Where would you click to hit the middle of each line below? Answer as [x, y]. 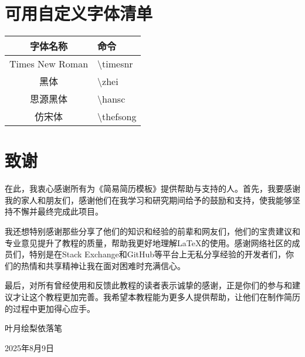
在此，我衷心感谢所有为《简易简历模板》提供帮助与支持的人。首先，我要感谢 [152, 188]
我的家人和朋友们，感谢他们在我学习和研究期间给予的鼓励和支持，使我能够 [148, 200]
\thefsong [117, 116]
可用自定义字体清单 [79, 13]
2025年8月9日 [29, 347]
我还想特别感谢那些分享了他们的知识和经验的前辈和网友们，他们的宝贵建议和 [152, 231]
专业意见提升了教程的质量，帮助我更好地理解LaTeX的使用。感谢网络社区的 [148, 242]
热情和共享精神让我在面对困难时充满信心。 [103, 265]
